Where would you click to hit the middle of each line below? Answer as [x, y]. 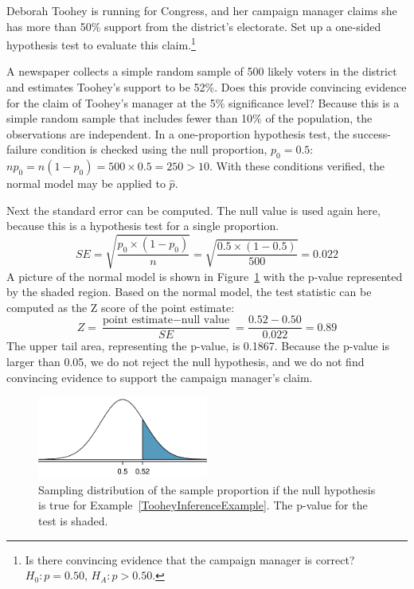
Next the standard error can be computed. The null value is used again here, [193, 210]
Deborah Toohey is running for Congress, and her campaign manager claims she [202, 10]
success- [372, 133]
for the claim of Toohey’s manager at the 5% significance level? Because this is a [203, 102]
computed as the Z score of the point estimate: [121, 307]
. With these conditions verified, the [297, 166]
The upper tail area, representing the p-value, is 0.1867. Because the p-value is [198, 346]
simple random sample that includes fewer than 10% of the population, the [189, 118]
